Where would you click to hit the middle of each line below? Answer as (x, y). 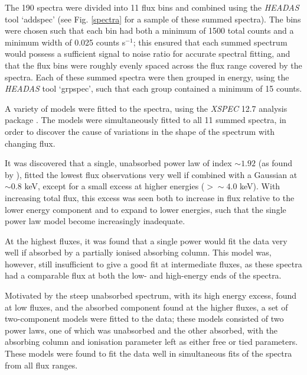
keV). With (260, 186)
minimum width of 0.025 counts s (65, 42)
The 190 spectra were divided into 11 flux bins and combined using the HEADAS (152, 7)
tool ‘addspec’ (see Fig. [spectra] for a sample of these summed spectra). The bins (153, 19)
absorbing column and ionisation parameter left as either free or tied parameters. (151, 342)
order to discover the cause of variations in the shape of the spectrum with (140, 131)
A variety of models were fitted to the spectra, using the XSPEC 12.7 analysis (146, 108)
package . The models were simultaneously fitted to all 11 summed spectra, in (146, 120)
